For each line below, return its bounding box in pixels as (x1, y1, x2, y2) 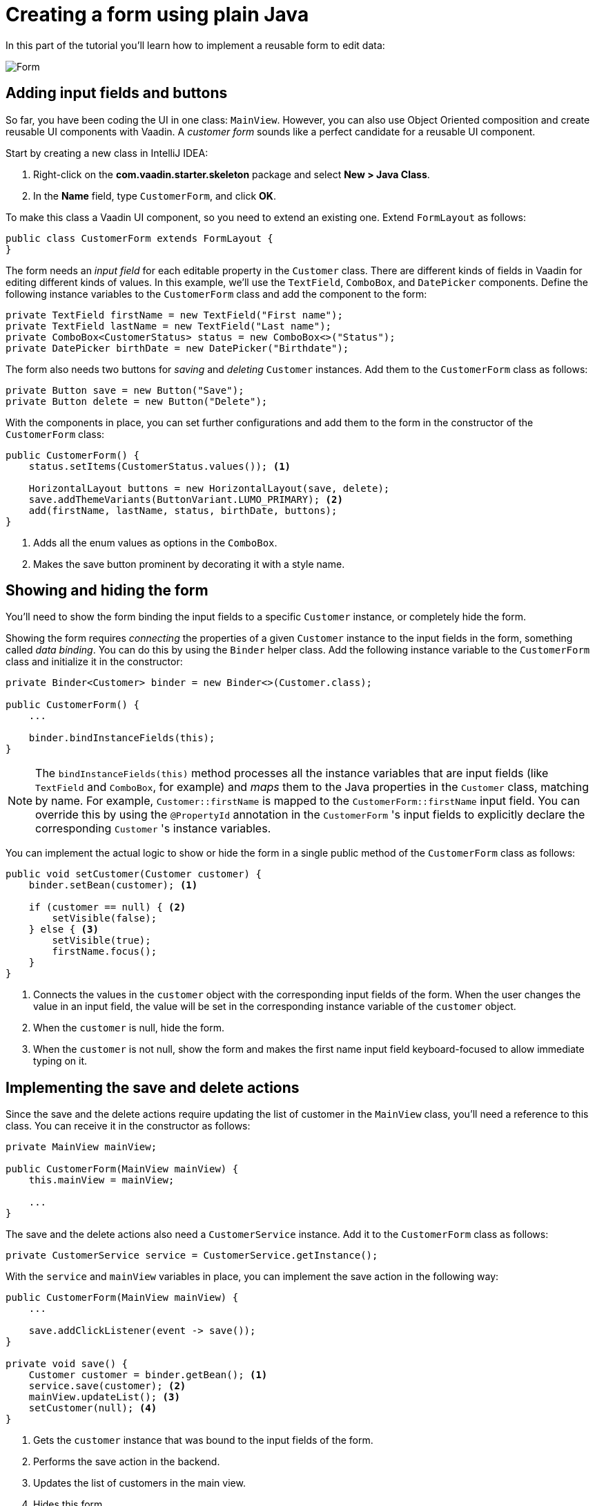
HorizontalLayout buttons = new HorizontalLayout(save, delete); (28, 482, 390, 494)
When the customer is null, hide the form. (33, 1022, 225, 1034)
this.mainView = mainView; (28, 1174, 175, 1186)
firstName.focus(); (52, 946, 157, 957)
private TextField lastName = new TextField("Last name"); (6, 320, 332, 332)
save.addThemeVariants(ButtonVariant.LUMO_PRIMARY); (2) (28, 493, 343, 505)
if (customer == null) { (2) (28, 902, 186, 913)
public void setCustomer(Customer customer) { (6, 868, 262, 880)
